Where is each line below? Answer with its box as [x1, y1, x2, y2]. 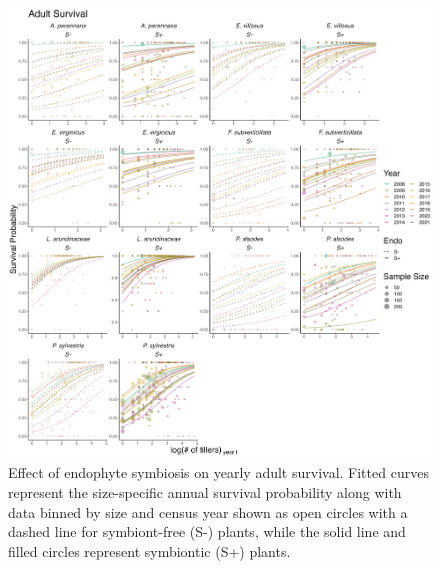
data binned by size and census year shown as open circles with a [8, 501, 408, 522]
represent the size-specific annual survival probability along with [8, 482, 402, 503]
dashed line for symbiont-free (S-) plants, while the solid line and [8, 521, 406, 542]
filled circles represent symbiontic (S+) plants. [8, 540, 291, 561]
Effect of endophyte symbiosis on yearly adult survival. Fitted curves [8, 462, 429, 483]
